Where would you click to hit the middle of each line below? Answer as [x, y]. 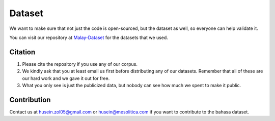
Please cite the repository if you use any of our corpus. [80, 64]
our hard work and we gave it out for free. [66, 78]
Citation [22, 52]
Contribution [30, 99]
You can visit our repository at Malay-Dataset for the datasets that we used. [89, 37]
